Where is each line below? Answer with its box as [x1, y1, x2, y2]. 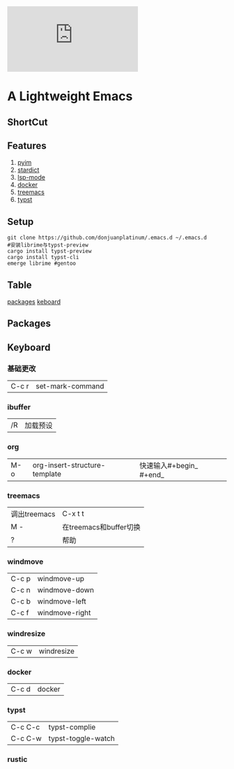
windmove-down [37, 585, 94, 595]
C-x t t [62, 508, 85, 518]
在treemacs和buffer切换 [62, 522, 141, 532]
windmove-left [37, 596, 87, 606]
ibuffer [7, 402, 31, 412]
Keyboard [7, 342, 51, 353]
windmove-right [37, 608, 91, 617]
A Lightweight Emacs [7, 89, 133, 104]
